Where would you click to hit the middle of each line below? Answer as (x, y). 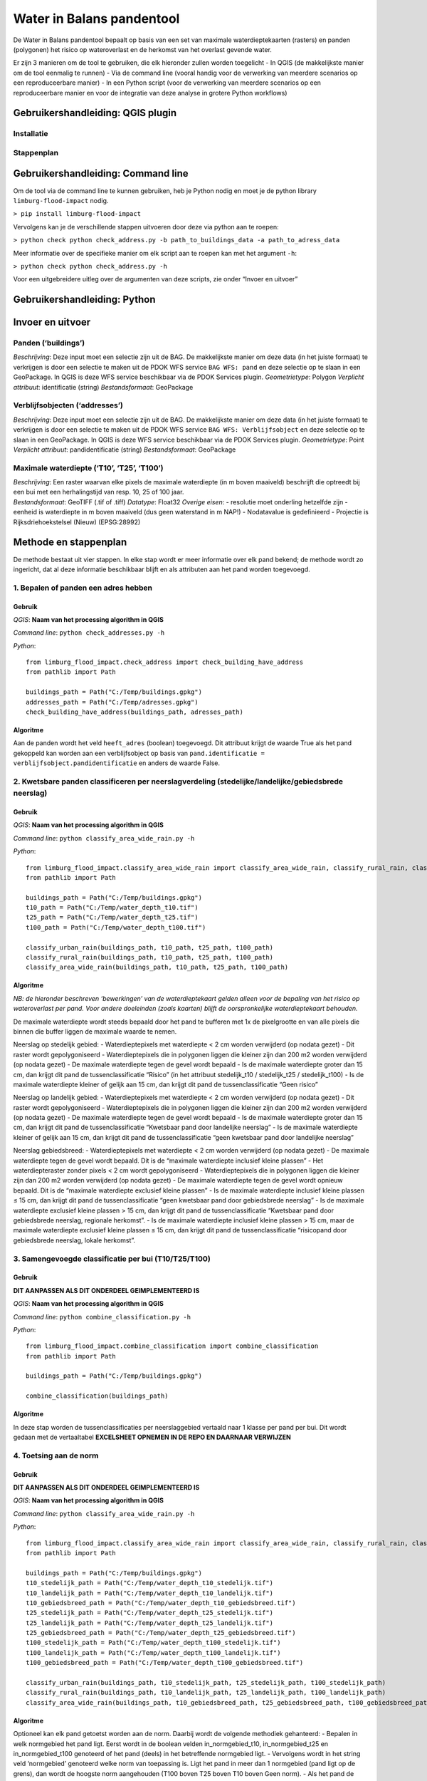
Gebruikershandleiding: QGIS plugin (95, 113)
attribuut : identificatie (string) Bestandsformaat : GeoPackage (103, 387)
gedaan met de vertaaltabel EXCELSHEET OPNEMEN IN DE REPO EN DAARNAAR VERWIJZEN (152, 1437)
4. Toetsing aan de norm (56, 1455)
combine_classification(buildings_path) (97, 1396)
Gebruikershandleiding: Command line (101, 173)
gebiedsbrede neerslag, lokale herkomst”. (74, 1240)
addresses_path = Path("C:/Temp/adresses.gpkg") (112, 702)
